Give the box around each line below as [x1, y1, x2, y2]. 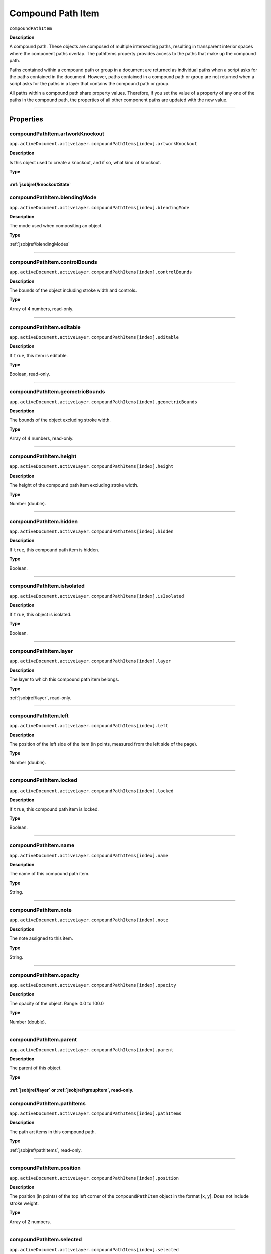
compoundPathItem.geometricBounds [9, 388, 105, 395]
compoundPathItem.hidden [9, 518, 78, 525]
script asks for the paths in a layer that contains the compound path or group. [9, 81, 170, 87]
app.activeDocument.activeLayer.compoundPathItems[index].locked [9, 788, 174, 794]
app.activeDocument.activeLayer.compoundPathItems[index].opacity [9, 982, 177, 988]
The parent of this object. [9, 1065, 62, 1071]
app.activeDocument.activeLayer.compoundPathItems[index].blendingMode [9, 205, 190, 210]
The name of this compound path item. [9, 871, 90, 877]
